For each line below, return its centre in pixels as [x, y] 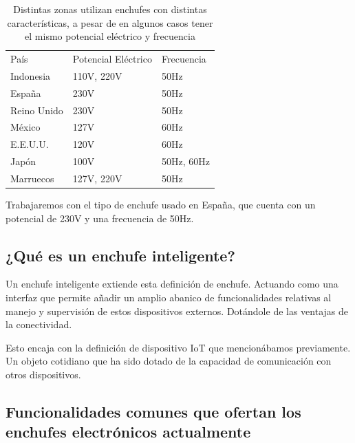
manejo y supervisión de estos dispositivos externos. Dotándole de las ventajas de [177, 311]
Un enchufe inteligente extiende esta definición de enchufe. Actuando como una [172, 284]
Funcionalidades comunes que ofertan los [153, 411]
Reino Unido [37, 110]
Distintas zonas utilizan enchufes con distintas [110, 9]
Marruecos [32, 178]
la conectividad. [39, 324]
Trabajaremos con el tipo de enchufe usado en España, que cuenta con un [161, 205]
